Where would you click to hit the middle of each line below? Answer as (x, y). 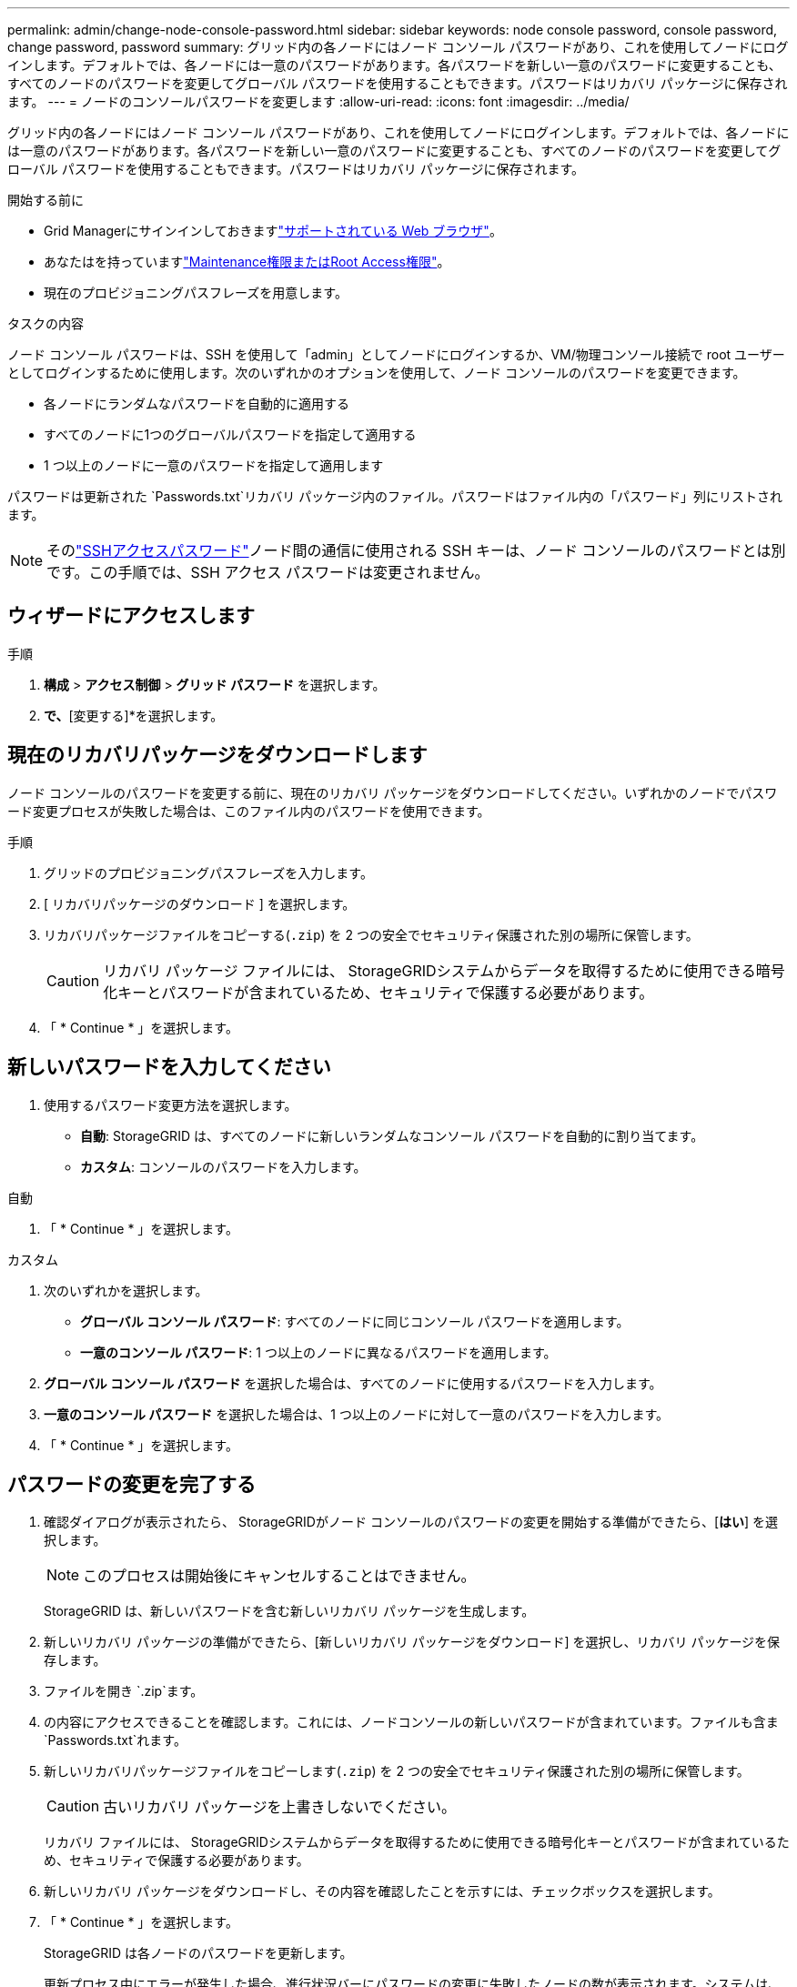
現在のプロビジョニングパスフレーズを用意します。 (196, 293)
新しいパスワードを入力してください (169, 1067)
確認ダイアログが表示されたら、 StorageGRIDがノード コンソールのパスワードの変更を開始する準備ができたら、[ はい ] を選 (411, 1522)
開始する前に (45, 200)
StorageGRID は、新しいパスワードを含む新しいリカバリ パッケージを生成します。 (289, 1611)
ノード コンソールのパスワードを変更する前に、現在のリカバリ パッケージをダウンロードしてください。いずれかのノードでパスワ (393, 792)
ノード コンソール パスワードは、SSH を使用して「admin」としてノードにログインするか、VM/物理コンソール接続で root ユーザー (396, 354)
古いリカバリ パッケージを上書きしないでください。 (279, 1807)
